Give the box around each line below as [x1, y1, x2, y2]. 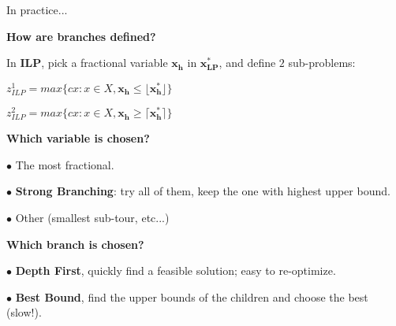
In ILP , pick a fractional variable [6, 54, 168, 71]
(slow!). [6, 304, 42, 320]
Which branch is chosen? [6, 235, 144, 252]
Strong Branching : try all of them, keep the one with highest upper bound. [15, 183, 390, 199]
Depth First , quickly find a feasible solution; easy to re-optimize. [15, 262, 336, 279]
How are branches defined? [6, 28, 156, 44]
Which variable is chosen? [6, 130, 150, 146]
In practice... [6, 2, 68, 17]
